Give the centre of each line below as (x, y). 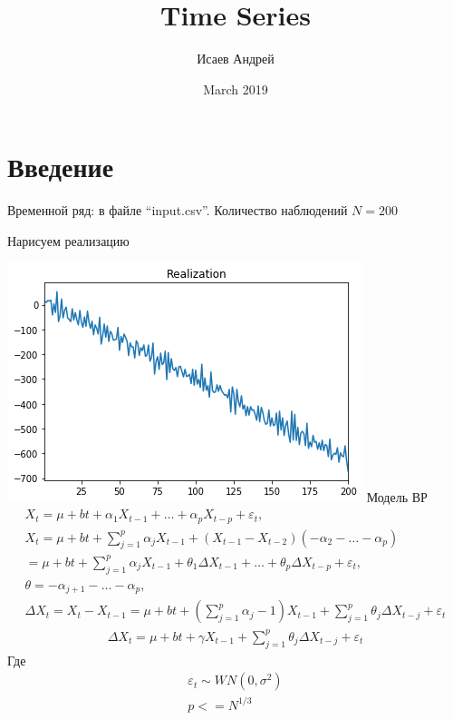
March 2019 (236, 89)
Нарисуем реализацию (68, 240)
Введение (61, 167)
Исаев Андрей (236, 59)
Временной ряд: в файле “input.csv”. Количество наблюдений (178, 210)
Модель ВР (397, 497)
